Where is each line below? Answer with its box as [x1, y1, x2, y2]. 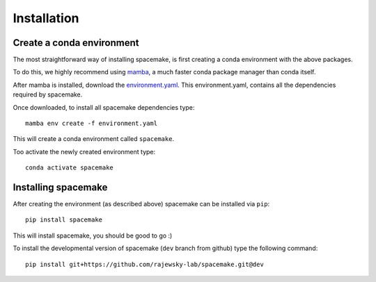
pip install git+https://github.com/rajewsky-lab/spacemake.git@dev [25, 260, 264, 268]
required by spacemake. [13, 90, 83, 99]
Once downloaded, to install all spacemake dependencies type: [13, 103, 195, 111]
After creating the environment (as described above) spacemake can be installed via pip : [13, 200, 270, 208]
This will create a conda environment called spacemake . [13, 135, 174, 143]
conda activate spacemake [25, 164, 114, 172]
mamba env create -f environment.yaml [25, 119, 158, 128]
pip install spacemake [25, 216, 103, 224]
